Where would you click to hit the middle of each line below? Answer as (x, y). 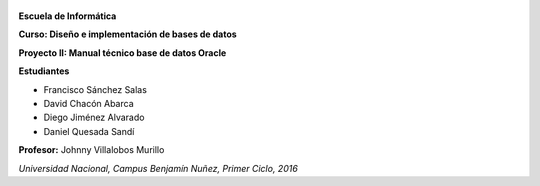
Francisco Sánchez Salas (95, 89)
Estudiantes (44, 71)
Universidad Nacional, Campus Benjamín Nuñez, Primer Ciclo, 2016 (158, 168)
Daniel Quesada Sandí (89, 131)
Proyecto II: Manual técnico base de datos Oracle (122, 52)
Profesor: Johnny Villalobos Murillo (91, 150)
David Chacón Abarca (88, 103)
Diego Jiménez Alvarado (94, 117)
